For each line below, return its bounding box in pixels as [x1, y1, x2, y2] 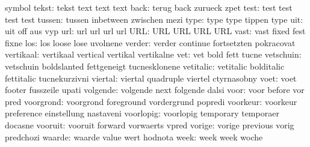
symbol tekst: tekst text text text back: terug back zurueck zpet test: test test [5, 1, 293, 13]
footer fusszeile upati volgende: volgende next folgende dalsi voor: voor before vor [5, 83, 305, 96]
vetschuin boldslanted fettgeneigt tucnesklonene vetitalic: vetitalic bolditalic [5, 59, 285, 72]
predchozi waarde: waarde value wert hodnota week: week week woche [5, 130, 263, 143]
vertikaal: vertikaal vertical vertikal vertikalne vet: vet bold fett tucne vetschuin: [5, 48, 302, 61]
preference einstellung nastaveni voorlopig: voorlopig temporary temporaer [5, 107, 279, 119]
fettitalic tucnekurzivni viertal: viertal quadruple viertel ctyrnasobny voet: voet [5, 71, 297, 84]
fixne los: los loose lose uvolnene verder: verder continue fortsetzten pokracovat [5, 36, 296, 49]
